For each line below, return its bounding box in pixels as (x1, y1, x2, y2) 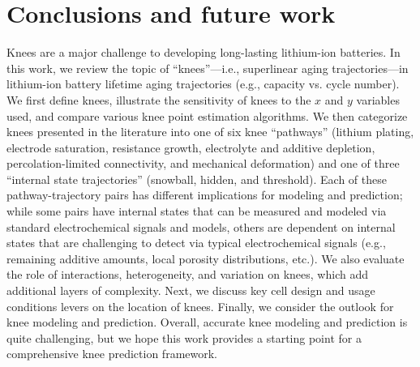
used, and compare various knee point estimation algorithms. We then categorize (6, 107, 408, 124)
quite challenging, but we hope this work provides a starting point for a (6, 329, 362, 346)
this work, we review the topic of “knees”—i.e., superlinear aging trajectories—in (6, 59, 409, 76)
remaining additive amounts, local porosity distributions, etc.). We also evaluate (6, 250, 405, 267)
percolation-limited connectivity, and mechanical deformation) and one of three (6, 155, 400, 172)
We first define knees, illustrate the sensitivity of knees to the (6, 91, 311, 108)
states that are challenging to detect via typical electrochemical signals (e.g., (6, 234, 386, 251)
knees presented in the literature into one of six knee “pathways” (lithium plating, (6, 123, 414, 140)
